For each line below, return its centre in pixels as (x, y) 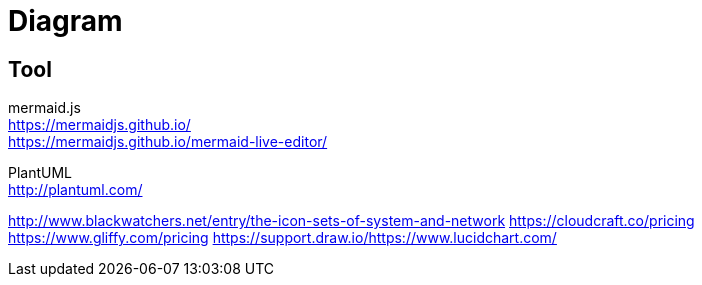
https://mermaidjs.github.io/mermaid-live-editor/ (168, 142)
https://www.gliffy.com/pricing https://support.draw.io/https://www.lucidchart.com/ (282, 238)
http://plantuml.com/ (75, 190)
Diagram (65, 21)
